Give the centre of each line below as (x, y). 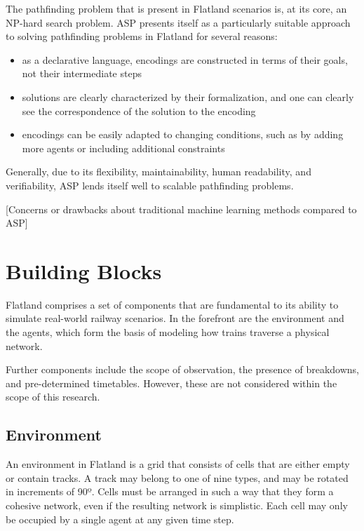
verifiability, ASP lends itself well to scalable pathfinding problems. (150, 185)
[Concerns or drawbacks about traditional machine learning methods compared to (181, 209)
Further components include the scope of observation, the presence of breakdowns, (182, 369)
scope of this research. (53, 397)
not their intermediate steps (82, 73)
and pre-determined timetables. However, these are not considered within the (171, 383)
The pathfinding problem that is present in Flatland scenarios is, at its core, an (176, 8)
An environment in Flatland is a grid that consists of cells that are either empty (178, 464)
